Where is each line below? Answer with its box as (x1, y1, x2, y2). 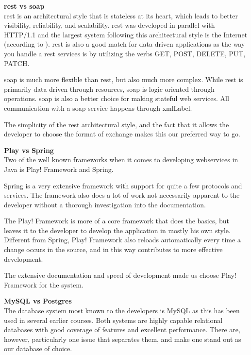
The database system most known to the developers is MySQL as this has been (4, 305, 240, 316)
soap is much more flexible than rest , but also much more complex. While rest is (4, 74, 243, 85)
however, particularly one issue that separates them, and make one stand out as (4, 334, 241, 344)
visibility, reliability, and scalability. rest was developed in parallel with (4, 20, 215, 30)
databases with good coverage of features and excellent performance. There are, (4, 324, 240, 335)
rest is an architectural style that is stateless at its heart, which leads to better (4, 10, 238, 20)
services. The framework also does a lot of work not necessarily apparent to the (4, 190, 240, 200)
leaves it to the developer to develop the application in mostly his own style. (4, 225, 231, 235)
